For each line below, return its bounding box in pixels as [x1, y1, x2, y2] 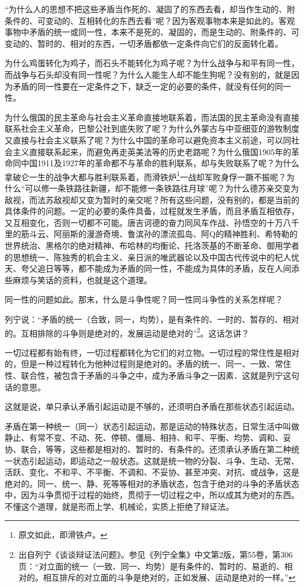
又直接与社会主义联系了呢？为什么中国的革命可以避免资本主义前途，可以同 [5, 133, 291, 146]
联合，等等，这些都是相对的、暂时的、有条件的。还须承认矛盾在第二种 [20, 442, 291, 455]
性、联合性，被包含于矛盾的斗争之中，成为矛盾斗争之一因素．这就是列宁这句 [5, 369, 299, 381]
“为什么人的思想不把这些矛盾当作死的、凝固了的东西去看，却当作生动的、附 [5, 3, 295, 15]
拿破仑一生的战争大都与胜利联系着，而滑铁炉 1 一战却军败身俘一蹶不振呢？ [5, 169, 286, 183]
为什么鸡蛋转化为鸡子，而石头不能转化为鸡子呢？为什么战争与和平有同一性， [5, 57, 299, 69]
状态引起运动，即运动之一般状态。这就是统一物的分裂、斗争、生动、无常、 [12, 454, 299, 466]
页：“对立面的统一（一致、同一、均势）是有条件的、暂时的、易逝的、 [18, 559, 285, 572]
